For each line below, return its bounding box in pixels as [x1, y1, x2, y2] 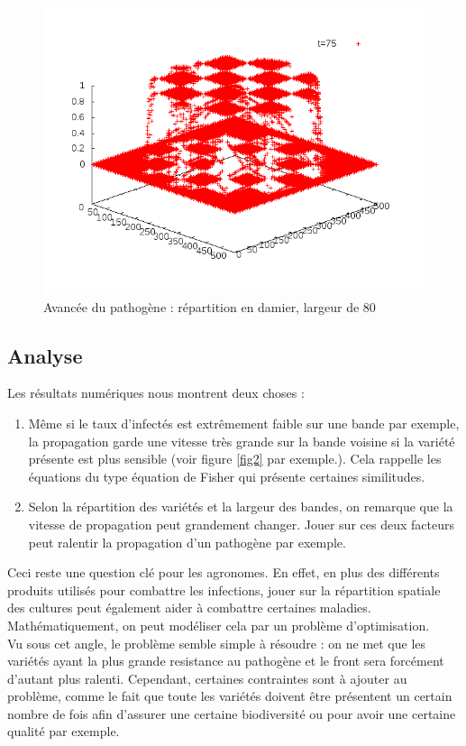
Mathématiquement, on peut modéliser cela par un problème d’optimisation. [7, 615, 430, 634]
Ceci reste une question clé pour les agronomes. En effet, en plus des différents [7, 563, 440, 582]
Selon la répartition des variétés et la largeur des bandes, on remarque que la [28, 497, 453, 516]
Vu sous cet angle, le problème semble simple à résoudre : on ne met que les [7, 633, 426, 652]
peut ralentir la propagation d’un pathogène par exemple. [28, 532, 346, 551]
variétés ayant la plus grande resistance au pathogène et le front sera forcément [7, 651, 444, 670]
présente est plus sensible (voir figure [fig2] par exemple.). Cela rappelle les [28, 449, 442, 468]
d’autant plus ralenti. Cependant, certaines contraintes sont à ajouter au [7, 668, 407, 687]
